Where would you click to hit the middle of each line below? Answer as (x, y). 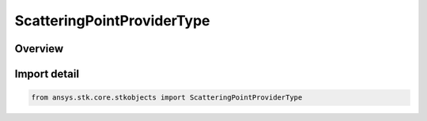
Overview (39, 49)
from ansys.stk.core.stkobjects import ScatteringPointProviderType (167, 98)
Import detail (47, 74)
